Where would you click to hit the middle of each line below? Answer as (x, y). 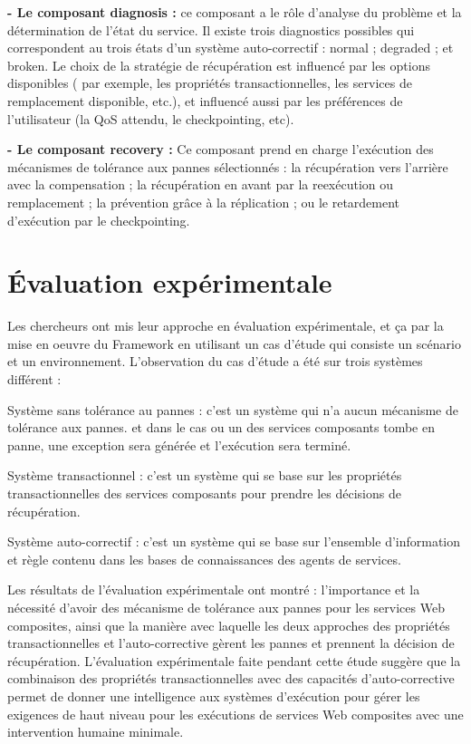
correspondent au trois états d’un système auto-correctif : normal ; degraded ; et (231, 48)
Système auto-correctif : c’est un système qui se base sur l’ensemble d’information (234, 541)
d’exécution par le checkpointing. (99, 220)
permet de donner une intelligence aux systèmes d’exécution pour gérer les (214, 696)
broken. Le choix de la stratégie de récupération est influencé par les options (219, 65)
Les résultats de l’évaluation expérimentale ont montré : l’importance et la (214, 589)
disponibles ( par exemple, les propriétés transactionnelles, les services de (210, 83)
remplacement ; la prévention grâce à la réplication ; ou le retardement (204, 202)
